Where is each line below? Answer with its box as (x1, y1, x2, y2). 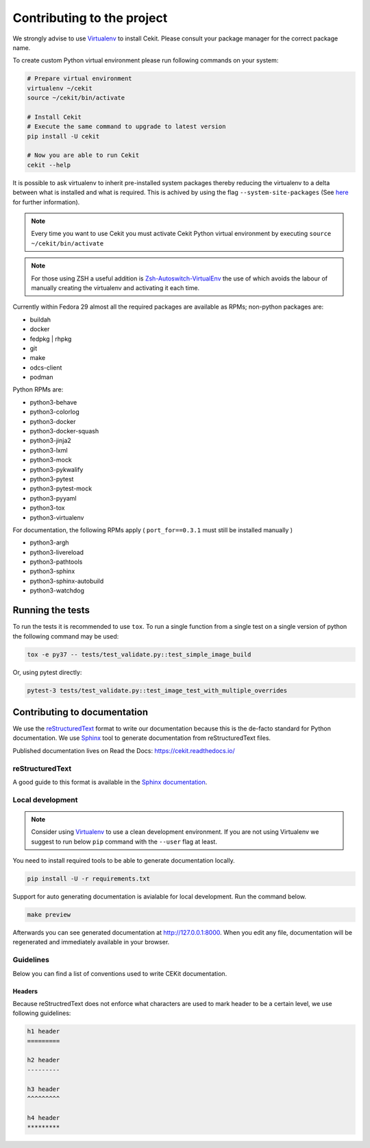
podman (29, 373, 53, 381)
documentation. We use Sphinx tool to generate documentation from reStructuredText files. (12, 734, 271, 742)
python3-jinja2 (29, 436, 71, 445)
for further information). (12, 198, 80, 206)
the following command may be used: (12, 632, 119, 641)
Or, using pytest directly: (12, 668, 82, 676)
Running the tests (12, 604, 90, 617)
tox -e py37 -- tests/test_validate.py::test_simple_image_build (27, 650, 251, 658)
